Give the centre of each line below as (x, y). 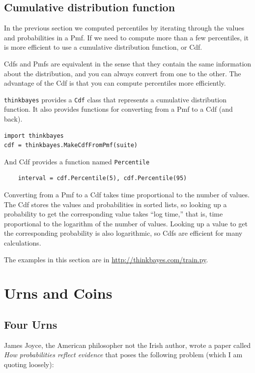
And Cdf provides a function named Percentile (77, 161)
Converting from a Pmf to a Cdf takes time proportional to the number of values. (127, 195)
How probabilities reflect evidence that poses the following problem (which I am (123, 355)
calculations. (23, 243)
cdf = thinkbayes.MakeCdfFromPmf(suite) (71, 145)
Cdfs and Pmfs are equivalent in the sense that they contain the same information (128, 63)
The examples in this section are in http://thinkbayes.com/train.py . (106, 259)
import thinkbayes (34, 136)
